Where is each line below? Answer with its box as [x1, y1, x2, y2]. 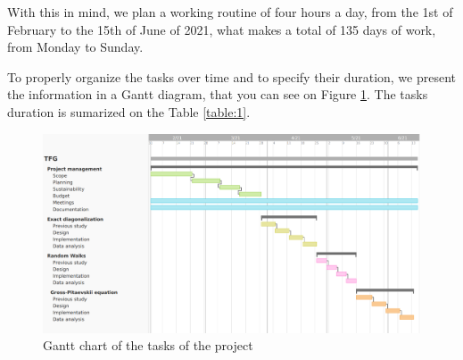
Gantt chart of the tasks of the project [43, 336, 253, 355]
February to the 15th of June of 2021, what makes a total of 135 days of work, [7, 20, 436, 38]
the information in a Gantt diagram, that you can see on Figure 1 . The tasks [7, 85, 428, 104]
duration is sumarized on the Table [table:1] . [7, 102, 251, 121]
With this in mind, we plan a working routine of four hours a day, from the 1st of [7, 3, 453, 21]
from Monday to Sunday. [7, 38, 144, 56]
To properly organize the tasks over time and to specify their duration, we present [7, 67, 457, 86]
